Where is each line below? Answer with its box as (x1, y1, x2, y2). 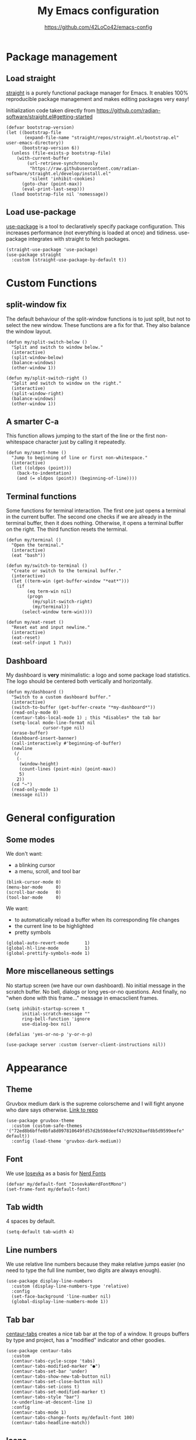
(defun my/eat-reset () (6, 620, 64, 625)
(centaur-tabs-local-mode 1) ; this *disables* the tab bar (11, 715, 161, 721)
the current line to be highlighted (14, 923, 94, 929)
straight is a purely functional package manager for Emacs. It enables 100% (6, 89, 188, 96)
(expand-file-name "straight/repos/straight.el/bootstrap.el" (24, 134, 180, 140)
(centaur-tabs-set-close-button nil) (11, 1379, 104, 1385)
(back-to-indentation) (16, 470, 72, 476)
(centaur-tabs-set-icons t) (11, 1384, 80, 1390)
